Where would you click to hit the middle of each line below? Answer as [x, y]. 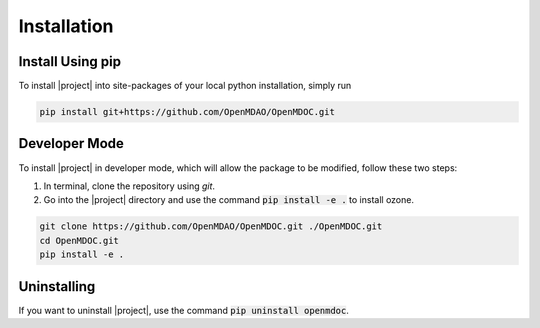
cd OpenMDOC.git [79, 240]
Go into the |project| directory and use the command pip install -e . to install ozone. [229, 200]
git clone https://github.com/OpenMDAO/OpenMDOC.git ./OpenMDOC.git [211, 226]
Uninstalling [57, 286]
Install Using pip [70, 61]
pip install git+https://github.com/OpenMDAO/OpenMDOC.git [187, 112]
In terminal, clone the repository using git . [129, 186]
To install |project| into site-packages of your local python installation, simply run [185, 86]
